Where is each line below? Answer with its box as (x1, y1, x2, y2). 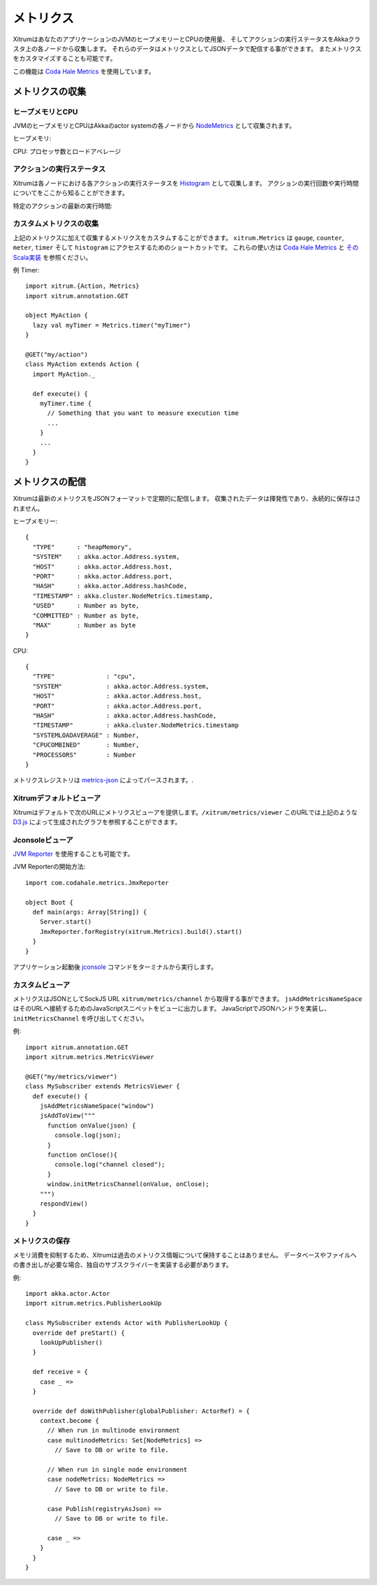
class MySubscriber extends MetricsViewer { (25, 1083, 181, 1090)
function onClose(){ (47, 1151, 118, 1159)
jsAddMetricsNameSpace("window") (39, 1102, 155, 1110)
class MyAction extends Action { (25, 360, 140, 368)
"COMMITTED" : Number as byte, (32, 611, 140, 620)
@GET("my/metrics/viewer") (25, 1072, 118, 1081)
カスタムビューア (13, 980, 71, 990)
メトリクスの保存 (13, 1236, 71, 1246)
